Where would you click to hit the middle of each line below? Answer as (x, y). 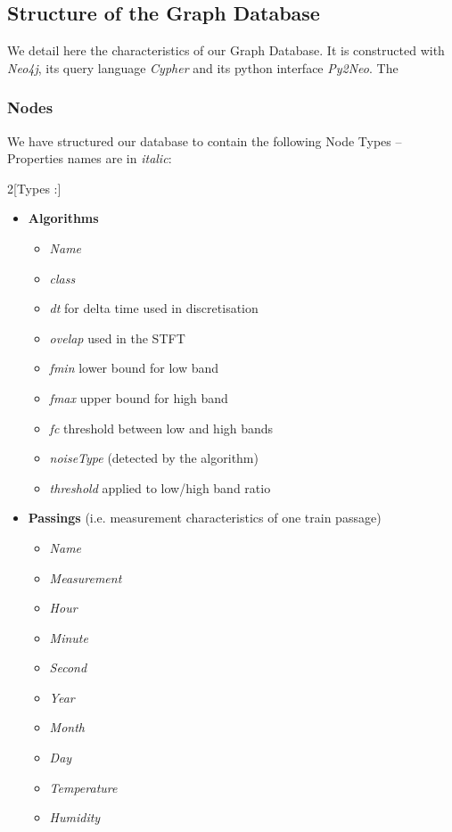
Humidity (75, 817)
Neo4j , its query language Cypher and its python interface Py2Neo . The (203, 67)
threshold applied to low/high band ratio (160, 487)
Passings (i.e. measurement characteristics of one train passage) (205, 518)
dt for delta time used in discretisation (154, 308)
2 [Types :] (34, 188)
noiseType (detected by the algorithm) (154, 458)
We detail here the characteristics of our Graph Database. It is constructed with (226, 50)
